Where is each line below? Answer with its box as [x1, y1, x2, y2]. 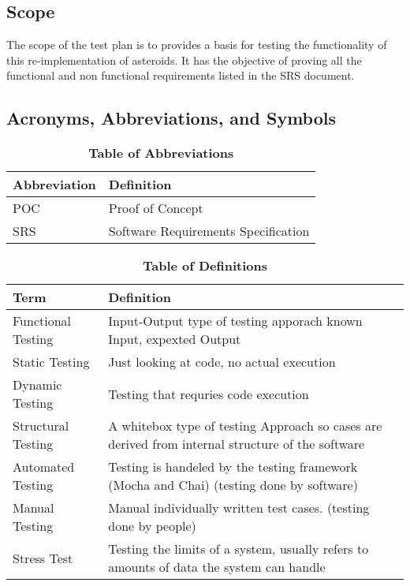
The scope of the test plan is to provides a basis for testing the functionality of [6, 36, 387, 53]
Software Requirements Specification [108, 222, 310, 241]
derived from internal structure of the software [108, 435, 365, 453]
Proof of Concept [108, 199, 203, 218]
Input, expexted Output [108, 330, 241, 349]
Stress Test [13, 548, 73, 567]
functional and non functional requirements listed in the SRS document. [6, 67, 355, 84]
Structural [13, 416, 69, 435]
